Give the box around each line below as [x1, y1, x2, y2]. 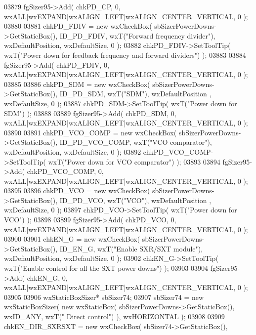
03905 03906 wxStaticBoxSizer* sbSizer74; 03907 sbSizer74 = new [4, 292, 204, 302]
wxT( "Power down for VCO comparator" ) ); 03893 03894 [48, 156, 220, 167]
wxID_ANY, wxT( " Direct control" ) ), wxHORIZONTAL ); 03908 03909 [4, 311, 225, 321]
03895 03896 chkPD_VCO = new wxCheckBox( [4, 185, 150, 196]
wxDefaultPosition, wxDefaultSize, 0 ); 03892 [4, 146, 141, 157]
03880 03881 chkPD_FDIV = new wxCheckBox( [4, 21, 152, 31]
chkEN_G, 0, [27, 272, 68, 283]
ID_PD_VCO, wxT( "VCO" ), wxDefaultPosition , [59, 195, 212, 205]
